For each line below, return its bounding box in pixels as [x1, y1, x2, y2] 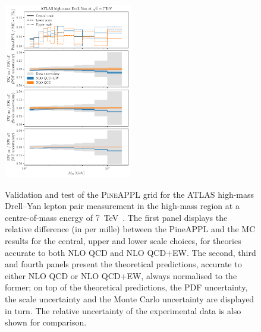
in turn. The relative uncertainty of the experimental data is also [5, 304, 241, 317]
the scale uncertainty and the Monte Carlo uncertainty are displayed [5, 293, 254, 305]
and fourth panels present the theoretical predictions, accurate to [5, 258, 242, 270]
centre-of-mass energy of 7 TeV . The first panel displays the [5, 211, 228, 223]
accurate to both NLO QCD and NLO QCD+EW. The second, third [5, 246, 256, 258]
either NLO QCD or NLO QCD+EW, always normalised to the [5, 269, 237, 282]
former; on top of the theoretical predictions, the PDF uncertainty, [5, 281, 248, 293]
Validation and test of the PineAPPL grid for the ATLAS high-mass [5, 188, 254, 200]
